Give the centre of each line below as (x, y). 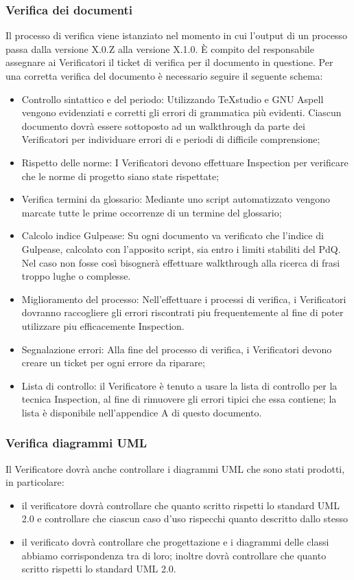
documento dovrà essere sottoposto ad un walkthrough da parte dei (163, 125)
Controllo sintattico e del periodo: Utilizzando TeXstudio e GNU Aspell (173, 99)
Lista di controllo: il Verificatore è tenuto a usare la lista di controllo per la (179, 385)
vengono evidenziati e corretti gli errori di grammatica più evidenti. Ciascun (181, 112)
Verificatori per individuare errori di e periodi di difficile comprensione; (171, 139)
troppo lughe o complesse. (76, 276)
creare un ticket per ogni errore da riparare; (113, 362)
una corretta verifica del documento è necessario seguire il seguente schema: (164, 76)
